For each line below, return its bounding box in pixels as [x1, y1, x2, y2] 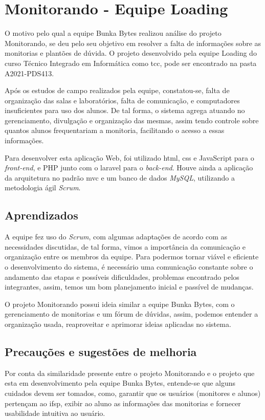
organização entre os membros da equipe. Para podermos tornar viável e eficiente [5, 251, 259, 262]
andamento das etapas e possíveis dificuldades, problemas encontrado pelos [5, 271, 239, 282]
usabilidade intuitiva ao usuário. [5, 408, 105, 418]
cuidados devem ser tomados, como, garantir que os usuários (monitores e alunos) [5, 387, 261, 398]
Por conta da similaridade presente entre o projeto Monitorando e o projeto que [5, 367, 255, 378]
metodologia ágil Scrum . [5, 182, 81, 193]
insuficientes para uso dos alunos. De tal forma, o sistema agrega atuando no [5, 105, 245, 116]
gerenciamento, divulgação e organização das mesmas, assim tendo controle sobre [5, 115, 259, 125]
